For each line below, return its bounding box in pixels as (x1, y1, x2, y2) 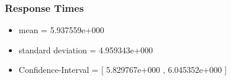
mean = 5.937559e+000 (18, 24, 104, 36)
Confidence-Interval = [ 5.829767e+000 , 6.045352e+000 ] (18, 63, 227, 76)
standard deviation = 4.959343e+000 (18, 43, 153, 56)
